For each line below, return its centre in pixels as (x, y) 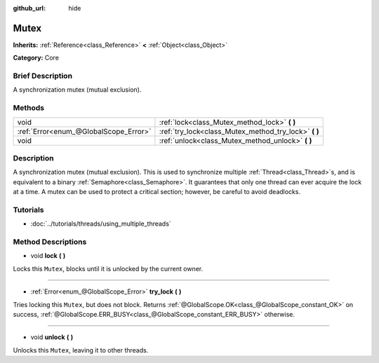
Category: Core (36, 58)
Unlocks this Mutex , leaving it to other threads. (81, 350)
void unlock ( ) (52, 337)
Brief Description (43, 76)
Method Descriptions (50, 242)
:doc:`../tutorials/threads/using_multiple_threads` (101, 224)
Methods (29, 108)
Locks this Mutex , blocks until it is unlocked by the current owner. (108, 268)
